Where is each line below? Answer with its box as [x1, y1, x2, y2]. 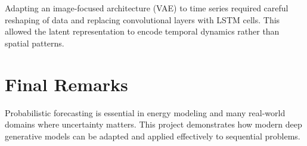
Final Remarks [5, 72, 128, 96]
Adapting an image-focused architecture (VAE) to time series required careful [5, 2, 289, 14]
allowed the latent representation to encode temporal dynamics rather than [5, 25, 280, 38]
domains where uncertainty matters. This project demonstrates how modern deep [5, 118, 302, 131]
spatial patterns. [5, 36, 64, 49]
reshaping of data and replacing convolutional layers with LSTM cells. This [5, 13, 280, 26]
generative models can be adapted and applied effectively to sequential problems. [5, 129, 300, 142]
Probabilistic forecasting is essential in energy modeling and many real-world [5, 106, 286, 119]
